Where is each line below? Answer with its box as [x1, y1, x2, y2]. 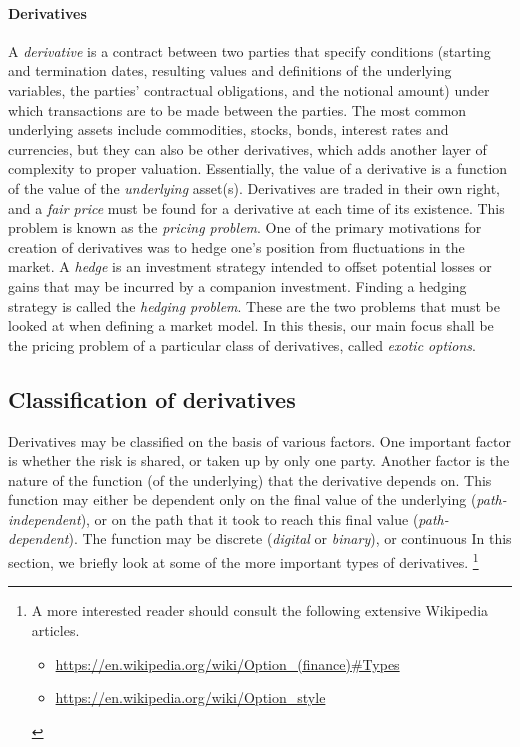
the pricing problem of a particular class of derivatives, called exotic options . [8, 334, 477, 355]
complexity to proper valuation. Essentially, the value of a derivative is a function [8, 158, 508, 179]
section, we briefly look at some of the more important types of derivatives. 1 [8, 549, 479, 572]
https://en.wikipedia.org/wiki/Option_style [55, 687, 326, 708]
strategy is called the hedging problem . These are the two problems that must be [8, 295, 500, 316]
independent [8, 508, 81, 529]
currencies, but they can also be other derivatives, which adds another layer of [8, 138, 487, 159]
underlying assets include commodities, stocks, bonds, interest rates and [8, 119, 449, 140]
